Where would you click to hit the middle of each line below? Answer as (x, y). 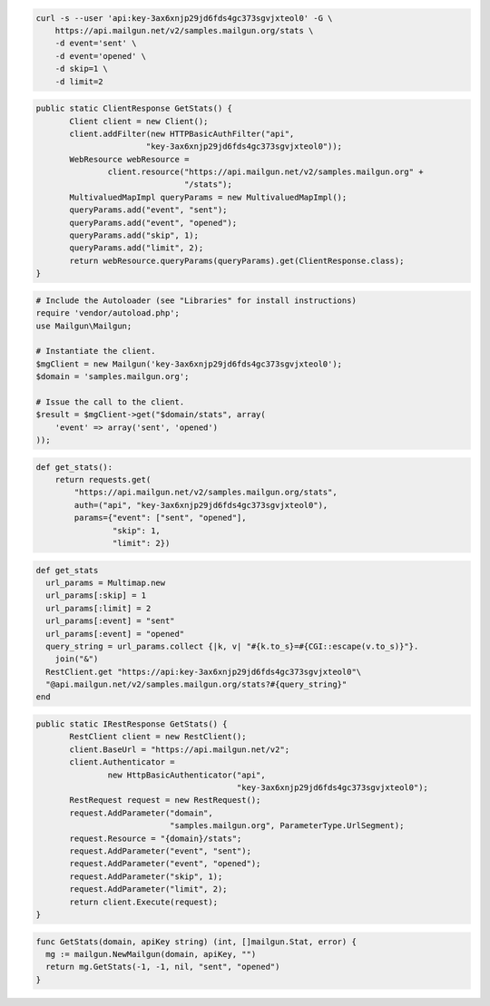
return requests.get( (103, 480)
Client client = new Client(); (139, 121)
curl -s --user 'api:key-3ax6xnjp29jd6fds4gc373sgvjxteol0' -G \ (184, 18)
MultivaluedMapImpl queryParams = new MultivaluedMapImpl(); (208, 197)
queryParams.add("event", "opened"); (153, 223)
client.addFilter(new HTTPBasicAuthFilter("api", (182, 133)
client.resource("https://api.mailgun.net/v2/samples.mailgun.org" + (265, 172)
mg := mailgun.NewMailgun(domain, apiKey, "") (151, 954)
